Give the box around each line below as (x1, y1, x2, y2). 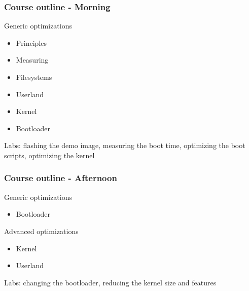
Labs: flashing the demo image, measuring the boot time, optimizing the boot (4, 140, 245, 151)
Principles (16, 37, 47, 48)
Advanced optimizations (4, 225, 79, 236)
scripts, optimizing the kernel (4, 150, 95, 160)
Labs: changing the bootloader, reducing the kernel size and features (4, 277, 217, 287)
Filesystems (16, 72, 52, 82)
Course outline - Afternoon (4, 171, 117, 184)
